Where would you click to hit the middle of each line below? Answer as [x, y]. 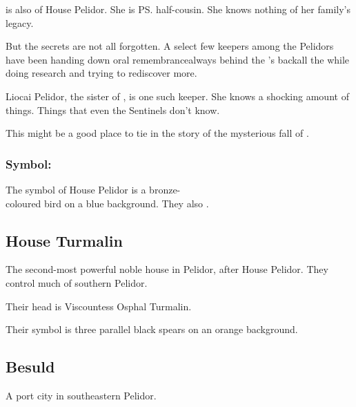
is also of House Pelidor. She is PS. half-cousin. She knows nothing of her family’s [178, 9]
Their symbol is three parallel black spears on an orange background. [152, 329]
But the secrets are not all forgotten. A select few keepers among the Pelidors [170, 46]
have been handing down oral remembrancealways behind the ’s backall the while [178, 59]
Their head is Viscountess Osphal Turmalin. [99, 306]
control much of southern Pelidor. [77, 282]
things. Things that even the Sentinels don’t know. [113, 110]
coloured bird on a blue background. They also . [107, 203]
